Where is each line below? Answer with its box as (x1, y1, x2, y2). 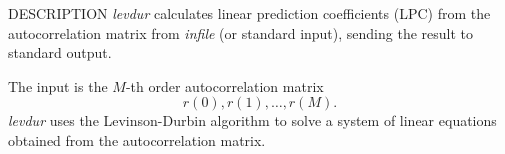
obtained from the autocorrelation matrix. (8, 129, 266, 150)
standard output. (8, 42, 112, 63)
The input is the (8, 75, 108, 96)
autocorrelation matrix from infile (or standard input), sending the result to (8, 22, 474, 43)
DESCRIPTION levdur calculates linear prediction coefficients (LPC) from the (8, 3, 491, 23)
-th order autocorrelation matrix (125, 75, 324, 96)
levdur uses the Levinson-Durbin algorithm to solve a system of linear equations (8, 110, 497, 131)
